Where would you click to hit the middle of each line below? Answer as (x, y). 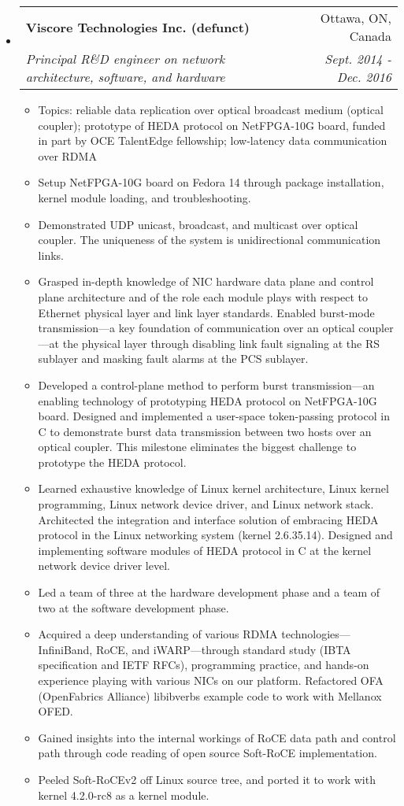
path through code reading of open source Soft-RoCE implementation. (208, 753)
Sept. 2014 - (358, 59)
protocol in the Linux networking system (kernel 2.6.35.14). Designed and (215, 535)
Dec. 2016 (364, 77)
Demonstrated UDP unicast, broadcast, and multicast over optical (198, 224)
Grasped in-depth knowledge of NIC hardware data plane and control (206, 281)
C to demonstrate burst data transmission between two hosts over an (205, 431)
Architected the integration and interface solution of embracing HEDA (208, 519)
